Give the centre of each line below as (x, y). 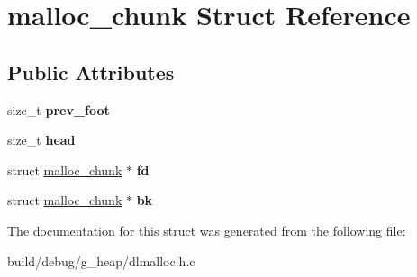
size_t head (41, 140)
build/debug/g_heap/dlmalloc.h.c (101, 260)
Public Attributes (91, 71)
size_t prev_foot (59, 109)
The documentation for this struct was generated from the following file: (207, 230)
